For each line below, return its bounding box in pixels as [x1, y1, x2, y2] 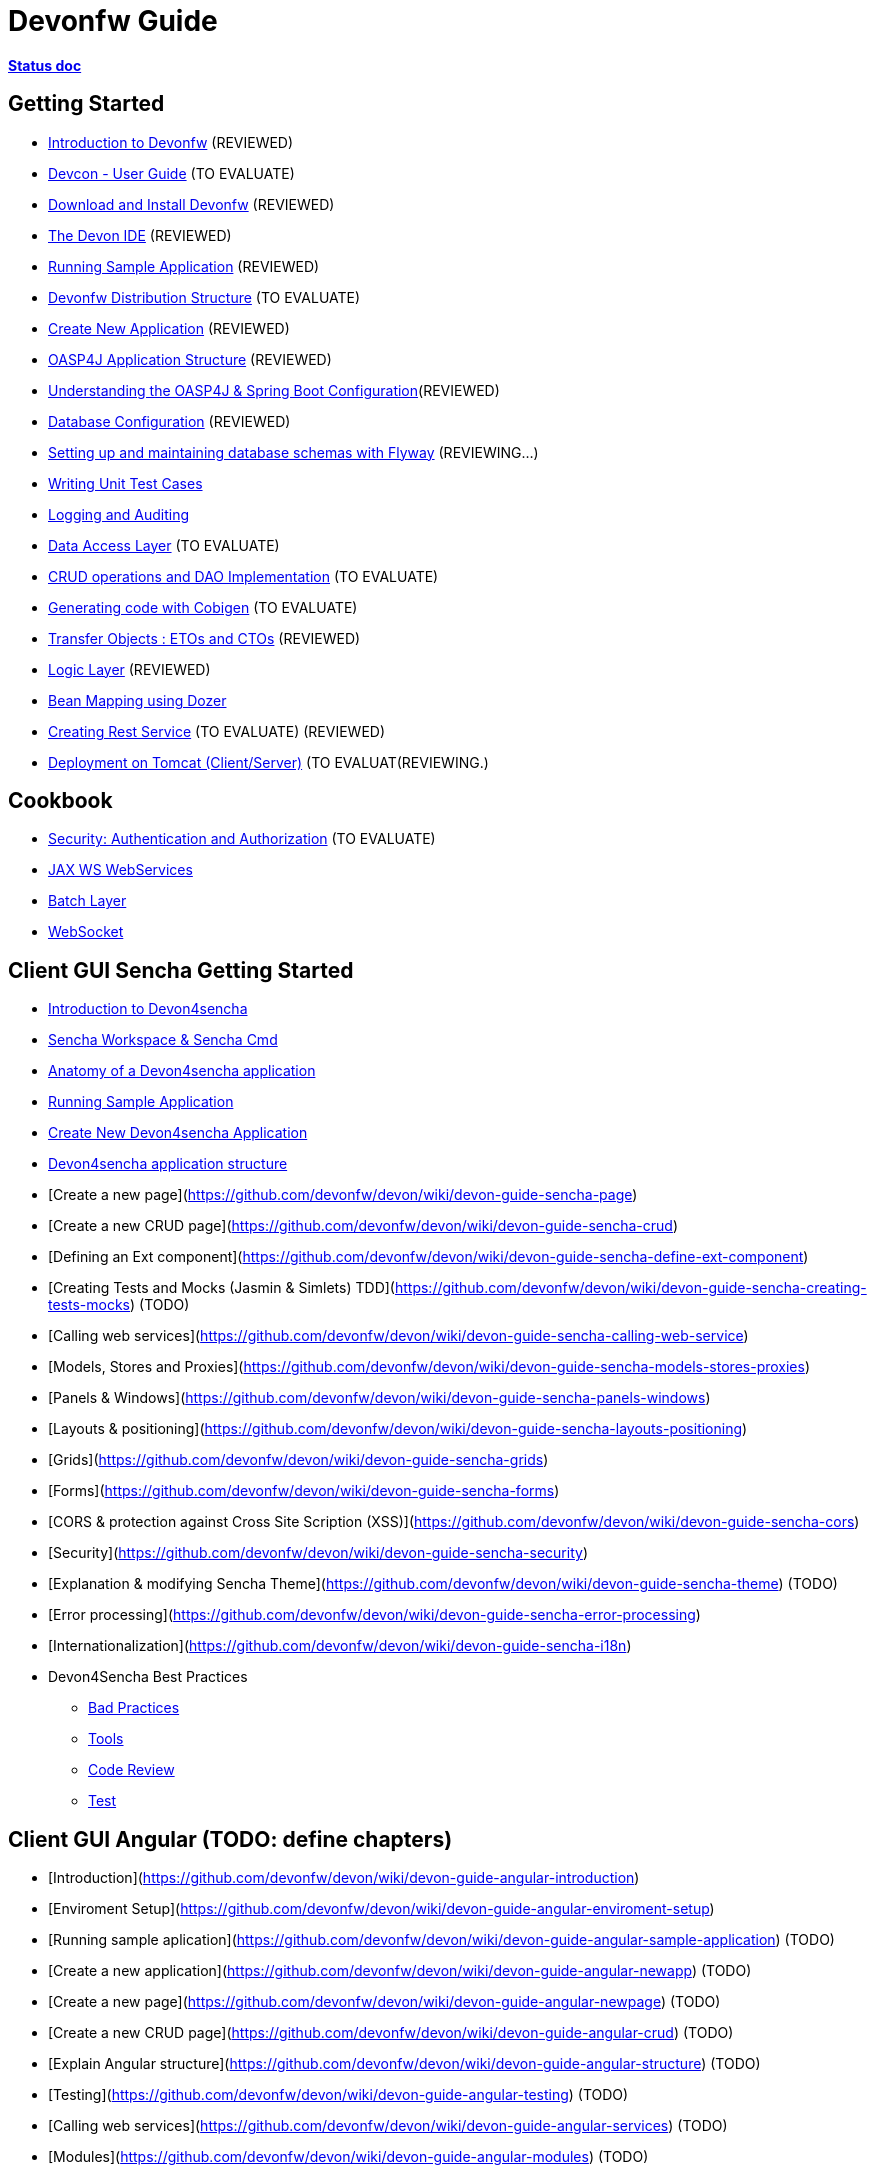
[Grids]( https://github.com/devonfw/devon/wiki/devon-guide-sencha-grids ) [48, 1451, 549, 1469]
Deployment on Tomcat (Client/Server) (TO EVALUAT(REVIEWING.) [48, 753, 489, 771]
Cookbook [8, 788, 113, 814]
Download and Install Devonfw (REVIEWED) [48, 195, 335, 213]
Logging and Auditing [48, 505, 190, 523]
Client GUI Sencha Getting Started [8, 957, 354, 983]
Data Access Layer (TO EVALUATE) [48, 536, 280, 554]
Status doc [8, 56, 82, 74]
